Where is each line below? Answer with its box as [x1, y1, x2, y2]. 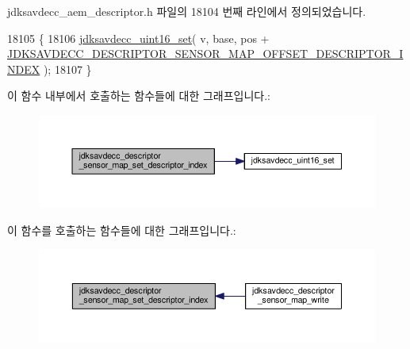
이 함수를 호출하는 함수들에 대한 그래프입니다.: [7, 221, 236, 238]
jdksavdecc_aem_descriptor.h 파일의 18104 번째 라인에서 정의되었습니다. [7, 3, 366, 19]
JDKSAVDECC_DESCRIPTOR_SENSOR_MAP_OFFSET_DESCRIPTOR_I [7, 45, 404, 62]
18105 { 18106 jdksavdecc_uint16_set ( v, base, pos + [7, 29, 270, 46]
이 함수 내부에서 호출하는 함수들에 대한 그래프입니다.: [7, 87, 270, 104]
